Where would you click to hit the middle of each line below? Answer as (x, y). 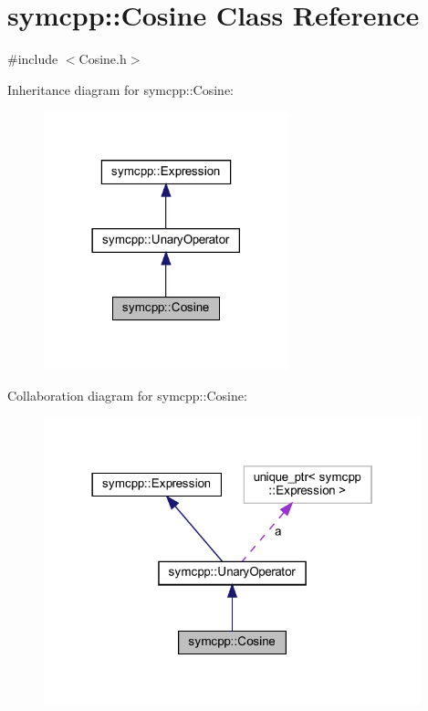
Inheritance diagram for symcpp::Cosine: (121, 89)
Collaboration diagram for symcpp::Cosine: (127, 395)
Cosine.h (103, 59)
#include (33, 59)
